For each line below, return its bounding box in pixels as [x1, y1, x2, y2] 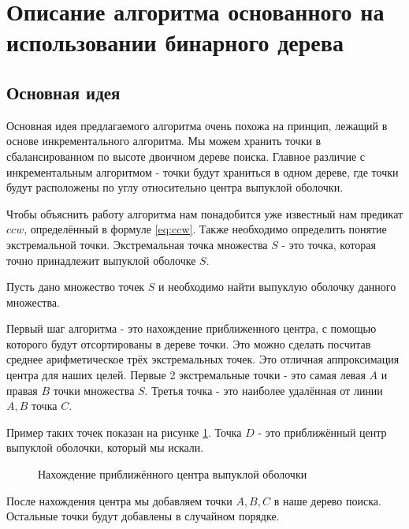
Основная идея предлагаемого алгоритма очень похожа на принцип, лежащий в [6, 117, 388, 133]
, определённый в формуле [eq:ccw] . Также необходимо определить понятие [24, 221, 387, 237]
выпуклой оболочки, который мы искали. [6, 439, 204, 456]
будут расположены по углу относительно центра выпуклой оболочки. [6, 179, 344, 196]
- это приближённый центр [258, 423, 387, 440]
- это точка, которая [281, 236, 376, 252]
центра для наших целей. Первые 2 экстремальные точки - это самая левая [6, 367, 366, 383]
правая [6, 382, 38, 398]
